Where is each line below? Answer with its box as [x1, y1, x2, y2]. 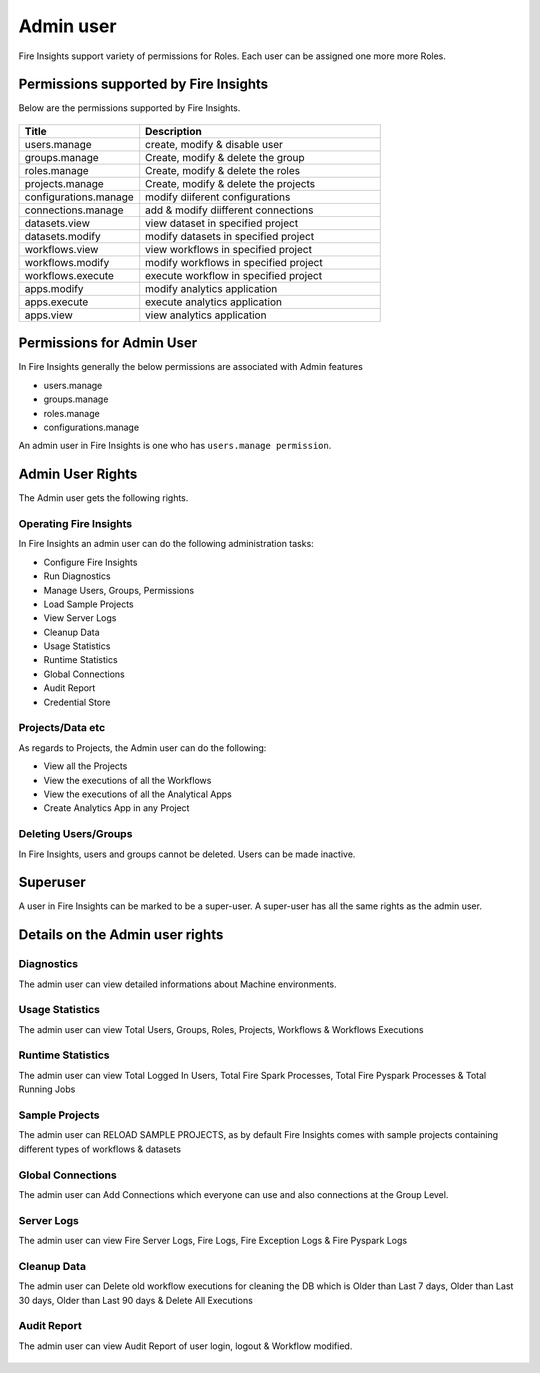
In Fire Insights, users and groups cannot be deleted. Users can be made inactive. [18, 848, 356, 860]
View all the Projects [43, 760, 128, 772]
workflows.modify [24, 255, 110, 269]
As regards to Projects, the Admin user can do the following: [18, 741, 267, 754]
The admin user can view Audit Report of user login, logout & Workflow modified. [18, 1340, 353, 1352]
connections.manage [24, 203, 124, 217]
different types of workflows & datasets [18, 1143, 182, 1155]
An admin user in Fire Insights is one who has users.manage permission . [18, 440, 332, 452]
